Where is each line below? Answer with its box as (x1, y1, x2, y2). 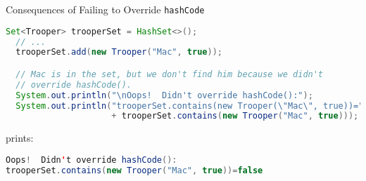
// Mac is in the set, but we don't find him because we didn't (15, 69, 324, 79)
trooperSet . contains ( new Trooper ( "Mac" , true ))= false (6, 165, 263, 175)
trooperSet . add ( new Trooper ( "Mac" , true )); (15, 47, 222, 58)
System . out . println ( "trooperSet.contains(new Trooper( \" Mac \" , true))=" (15, 100, 364, 111)
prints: (6, 130, 34, 145)
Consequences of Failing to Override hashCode (6, 2, 205, 16)
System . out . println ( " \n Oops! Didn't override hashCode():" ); (15, 90, 313, 100)
